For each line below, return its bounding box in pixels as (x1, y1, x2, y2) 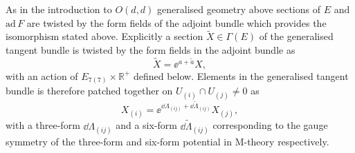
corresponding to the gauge (212, 118, 328, 132)
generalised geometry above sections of (157, 2, 320, 16)
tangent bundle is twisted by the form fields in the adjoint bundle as (6, 43, 295, 57)
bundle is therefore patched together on (6, 83, 173, 98)
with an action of (6, 68, 78, 83)
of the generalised (259, 29, 334, 43)
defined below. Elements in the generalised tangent (133, 68, 349, 83)
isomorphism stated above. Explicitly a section (6, 29, 203, 43)
